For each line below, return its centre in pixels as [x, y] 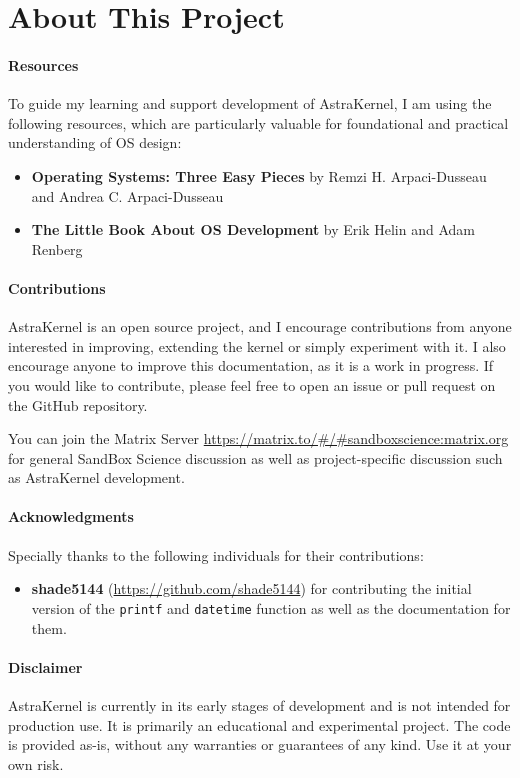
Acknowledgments [71, 516]
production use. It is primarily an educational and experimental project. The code [259, 724]
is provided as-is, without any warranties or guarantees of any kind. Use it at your [260, 744]
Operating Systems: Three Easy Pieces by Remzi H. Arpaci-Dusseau [259, 175]
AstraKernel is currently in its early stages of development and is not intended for [259, 704]
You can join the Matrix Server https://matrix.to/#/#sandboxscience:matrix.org [258, 438]
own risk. [36, 763]
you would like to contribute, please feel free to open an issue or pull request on [252, 384]
